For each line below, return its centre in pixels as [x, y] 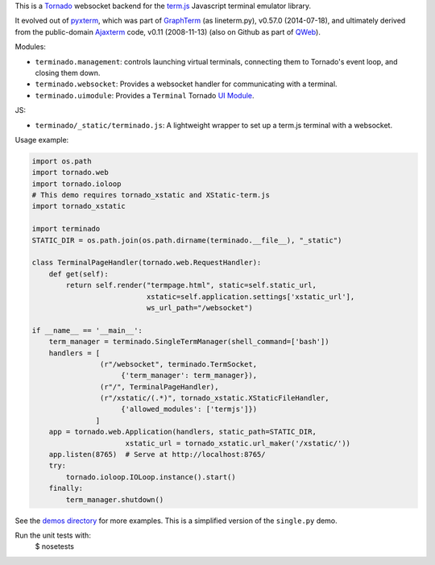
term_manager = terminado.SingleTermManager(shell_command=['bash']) [189, 342]
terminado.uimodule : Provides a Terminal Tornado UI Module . [145, 95]
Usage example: [42, 139]
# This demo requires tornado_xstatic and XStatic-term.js [151, 195]
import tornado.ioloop [77, 184]
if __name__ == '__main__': [87, 330]
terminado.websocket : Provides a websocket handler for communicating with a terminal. [186, 84]
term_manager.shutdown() [115, 499]
